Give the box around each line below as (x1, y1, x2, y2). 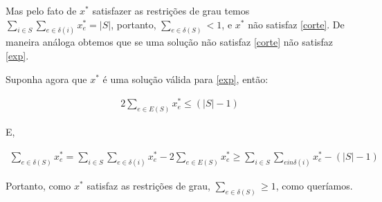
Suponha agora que (6, 71, 87, 86)
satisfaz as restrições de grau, (87, 178, 210, 192)
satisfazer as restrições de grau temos (92, 3, 250, 17)
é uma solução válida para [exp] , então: (102, 71, 269, 86)
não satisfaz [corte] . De (248, 17, 345, 31)
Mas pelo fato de (6, 3, 77, 17)
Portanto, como (6, 178, 71, 192)
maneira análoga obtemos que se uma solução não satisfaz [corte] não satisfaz (6, 35, 334, 49)
